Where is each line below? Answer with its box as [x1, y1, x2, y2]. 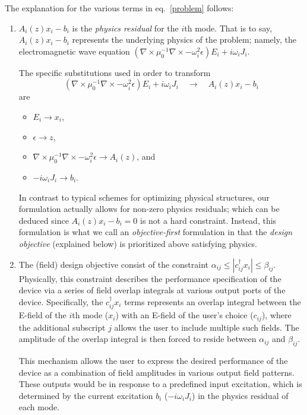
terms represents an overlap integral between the [124, 295, 301, 308]
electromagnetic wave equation [18, 45, 130, 57]
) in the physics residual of [192, 389, 289, 401]
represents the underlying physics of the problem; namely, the [72, 33, 296, 46]
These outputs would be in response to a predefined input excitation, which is [18, 378, 302, 390]
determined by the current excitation [18, 389, 153, 401]
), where [261, 309, 292, 321]
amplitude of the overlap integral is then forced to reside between [18, 332, 257, 345]
